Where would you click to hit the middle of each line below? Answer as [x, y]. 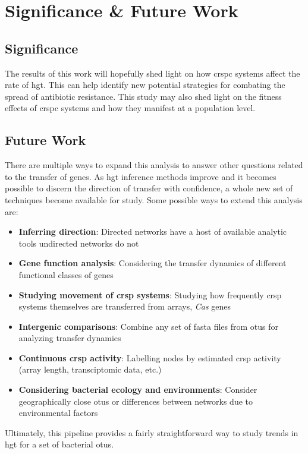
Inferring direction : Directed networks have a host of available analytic [153, 231]
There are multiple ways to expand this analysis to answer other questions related [154, 165]
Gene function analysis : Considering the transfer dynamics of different [153, 263]
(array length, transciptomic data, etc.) [90, 369]
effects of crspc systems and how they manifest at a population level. [130, 108]
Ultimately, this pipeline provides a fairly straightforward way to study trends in [152, 432]
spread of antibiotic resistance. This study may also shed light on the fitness [143, 96]
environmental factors [58, 413]
